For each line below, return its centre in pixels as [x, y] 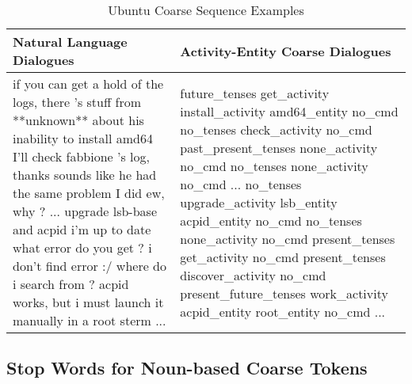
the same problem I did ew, [89, 193]
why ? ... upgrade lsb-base [85, 211]
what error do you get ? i [82, 247]
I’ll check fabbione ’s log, [81, 156]
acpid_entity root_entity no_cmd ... [283, 311]
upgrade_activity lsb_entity [259, 202]
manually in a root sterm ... [90, 320]
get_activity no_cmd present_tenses [283, 257]
